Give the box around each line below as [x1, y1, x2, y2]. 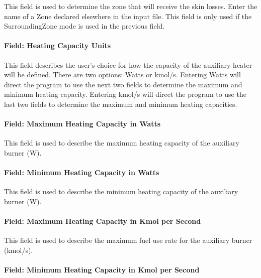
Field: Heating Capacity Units [4, 40, 111, 51]
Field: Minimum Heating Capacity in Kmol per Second [4, 264, 200, 275]
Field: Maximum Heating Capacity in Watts [4, 118, 161, 129]
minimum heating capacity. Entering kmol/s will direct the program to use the [4, 89, 246, 99]
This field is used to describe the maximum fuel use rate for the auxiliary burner [4, 235, 252, 245]
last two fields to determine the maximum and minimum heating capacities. [4, 98, 237, 109]
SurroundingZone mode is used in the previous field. [4, 21, 165, 31]
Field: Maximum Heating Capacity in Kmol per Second [4, 216, 201, 226]
